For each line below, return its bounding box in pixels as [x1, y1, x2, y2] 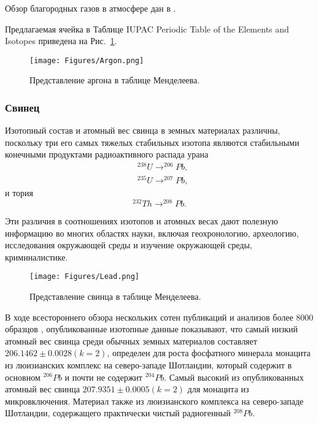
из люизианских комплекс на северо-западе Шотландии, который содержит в [5, 358, 292, 371]
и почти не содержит [64, 370, 142, 383]
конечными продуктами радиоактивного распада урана [5, 148, 209, 161]
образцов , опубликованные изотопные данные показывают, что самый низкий [5, 322, 298, 335]
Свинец [5, 99, 40, 115]
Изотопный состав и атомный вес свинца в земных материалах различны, [5, 124, 281, 137]
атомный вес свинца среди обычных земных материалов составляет [5, 334, 257, 347]
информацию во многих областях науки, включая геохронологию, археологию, [5, 226, 299, 239]
